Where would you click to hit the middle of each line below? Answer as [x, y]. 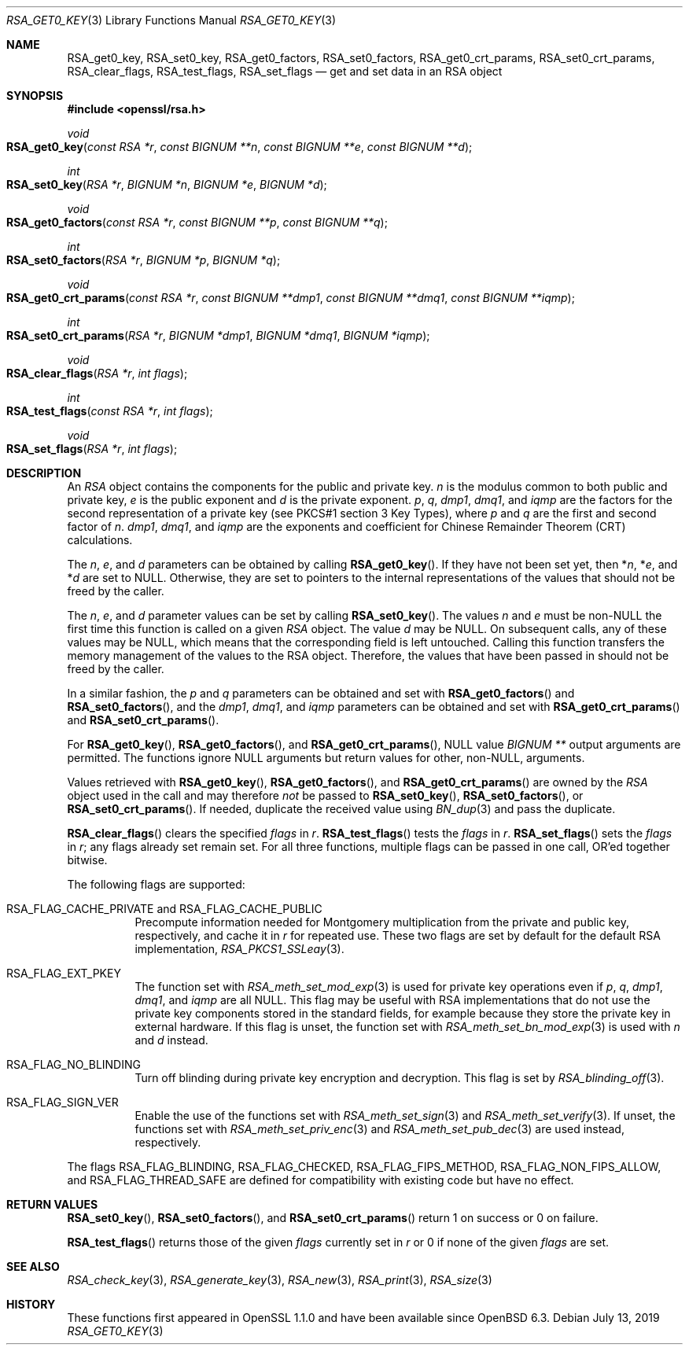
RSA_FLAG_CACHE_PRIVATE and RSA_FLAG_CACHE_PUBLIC [164, 909]
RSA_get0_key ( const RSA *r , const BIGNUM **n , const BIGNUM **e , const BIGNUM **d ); [239, 147]
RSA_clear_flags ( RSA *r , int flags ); [97, 373]
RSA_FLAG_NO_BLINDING [74, 1064]
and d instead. [171, 1040]
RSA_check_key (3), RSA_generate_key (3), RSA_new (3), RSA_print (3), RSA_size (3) [280, 1280]
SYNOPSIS [35, 96]
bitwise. [87, 860]
